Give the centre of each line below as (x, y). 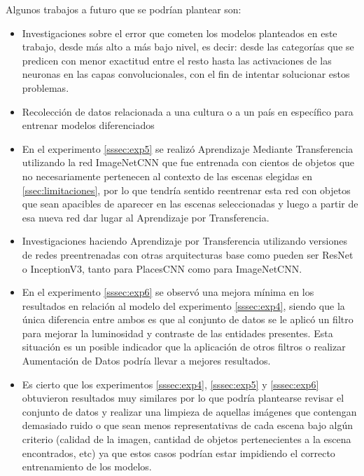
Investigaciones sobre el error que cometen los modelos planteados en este (180, 33)
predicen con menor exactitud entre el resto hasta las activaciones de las (177, 60)
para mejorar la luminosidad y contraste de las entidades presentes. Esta (177, 333)
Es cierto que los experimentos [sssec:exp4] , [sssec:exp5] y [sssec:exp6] (170, 384)
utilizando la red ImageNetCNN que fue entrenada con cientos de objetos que (188, 162)
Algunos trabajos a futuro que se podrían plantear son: (124, 9)
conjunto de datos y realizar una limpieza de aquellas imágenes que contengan (189, 411)
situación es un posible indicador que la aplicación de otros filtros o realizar (184, 347)
